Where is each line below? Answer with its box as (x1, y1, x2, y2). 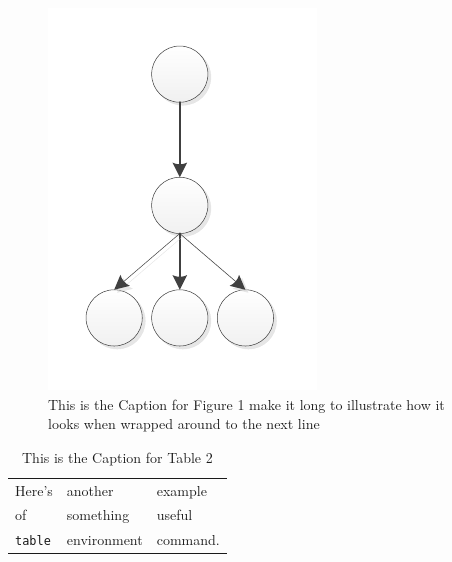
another (66, 479, 114, 500)
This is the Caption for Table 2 (21, 446, 213, 467)
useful (156, 504, 193, 525)
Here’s (15, 479, 53, 500)
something (66, 504, 130, 525)
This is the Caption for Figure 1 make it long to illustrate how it (48, 393, 445, 414)
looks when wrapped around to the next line (48, 413, 320, 434)
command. (156, 529, 220, 550)
